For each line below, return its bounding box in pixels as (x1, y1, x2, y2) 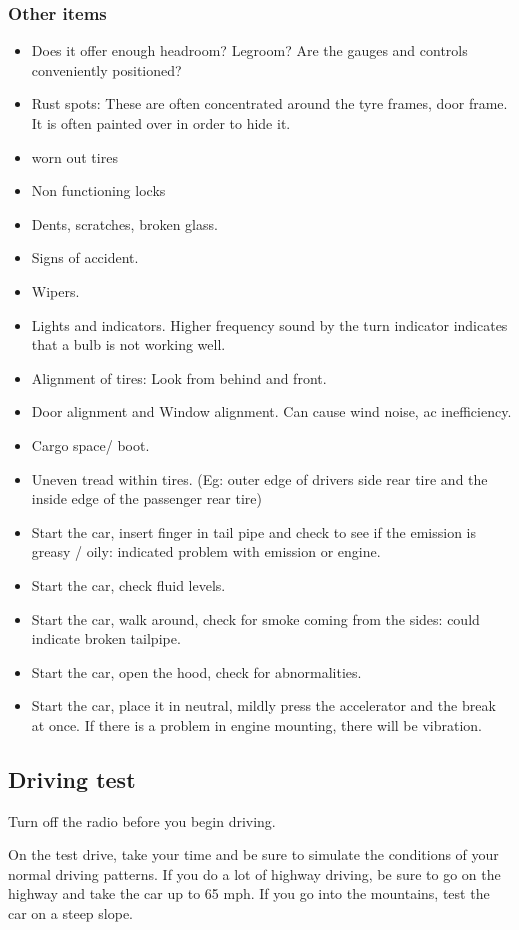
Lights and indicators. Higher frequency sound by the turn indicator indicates (31, 314, 508, 335)
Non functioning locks (31, 180, 166, 201)
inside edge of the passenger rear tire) (31, 488, 262, 509)
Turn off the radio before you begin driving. (8, 810, 276, 831)
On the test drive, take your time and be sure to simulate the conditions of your (8, 844, 499, 865)
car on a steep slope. (8, 903, 134, 924)
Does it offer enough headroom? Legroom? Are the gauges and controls (31, 40, 468, 61)
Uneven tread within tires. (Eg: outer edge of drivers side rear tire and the (31, 468, 488, 489)
